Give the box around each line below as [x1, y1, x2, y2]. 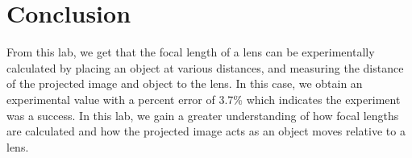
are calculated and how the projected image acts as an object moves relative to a [6, 123, 406, 139]
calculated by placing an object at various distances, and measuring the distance [6, 59, 404, 76]
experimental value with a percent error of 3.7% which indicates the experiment [6, 90, 401, 107]
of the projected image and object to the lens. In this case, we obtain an [6, 75, 363, 92]
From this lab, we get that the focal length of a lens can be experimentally [6, 44, 375, 60]
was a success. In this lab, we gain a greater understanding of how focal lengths [6, 106, 399, 123]
